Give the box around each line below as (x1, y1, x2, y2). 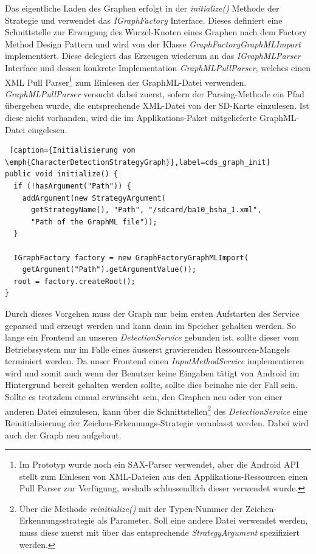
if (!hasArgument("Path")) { (13, 181, 131, 190)
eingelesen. (27, 123, 67, 136)
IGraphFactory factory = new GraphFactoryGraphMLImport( (13, 253, 249, 262)
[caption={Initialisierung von (9, 146, 136, 155)
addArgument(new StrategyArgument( (22, 193, 166, 203)
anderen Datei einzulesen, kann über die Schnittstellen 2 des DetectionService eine (5, 403, 307, 417)
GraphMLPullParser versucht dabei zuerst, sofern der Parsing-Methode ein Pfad (5, 87, 304, 100)
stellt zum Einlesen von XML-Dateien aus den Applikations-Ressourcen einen (19, 469, 308, 482)
